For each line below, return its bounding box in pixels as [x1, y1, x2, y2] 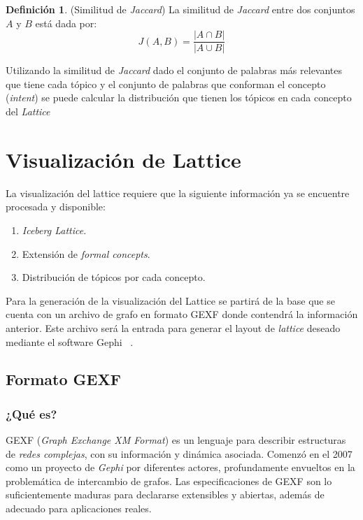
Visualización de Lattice [6, 145, 241, 173]
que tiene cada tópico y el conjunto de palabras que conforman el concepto [6, 76, 326, 91]
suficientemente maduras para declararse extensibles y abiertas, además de [6, 487, 325, 502]
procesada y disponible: [6, 199, 106, 214]
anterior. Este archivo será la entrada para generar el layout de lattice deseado [6, 320, 341, 335]
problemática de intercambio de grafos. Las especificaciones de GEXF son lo [6, 473, 332, 488]
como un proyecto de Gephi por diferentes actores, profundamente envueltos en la [6, 460, 355, 475]
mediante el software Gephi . [6, 334, 134, 349]
